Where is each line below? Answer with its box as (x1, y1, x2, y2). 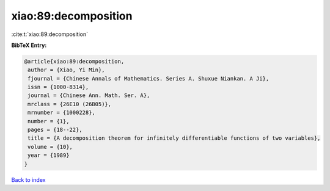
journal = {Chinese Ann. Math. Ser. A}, (28, 92, 150, 99)
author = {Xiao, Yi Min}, (28, 67, 105, 73)
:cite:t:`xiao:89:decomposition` (11, 31, 89, 38)
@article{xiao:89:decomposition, (24, 58, 125, 65)
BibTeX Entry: (11, 41, 47, 49)
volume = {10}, (28, 143, 73, 150)
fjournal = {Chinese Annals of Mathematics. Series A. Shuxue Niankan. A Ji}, (28, 75, 269, 82)
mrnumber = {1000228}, (28, 109, 96, 116)
